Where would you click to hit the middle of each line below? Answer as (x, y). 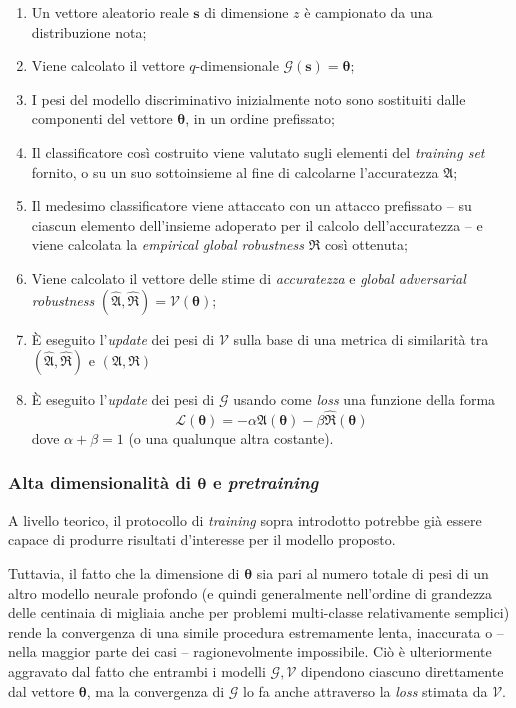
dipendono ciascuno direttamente (402, 670)
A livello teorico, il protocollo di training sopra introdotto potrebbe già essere (245, 519)
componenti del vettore (102, 118)
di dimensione (246, 12)
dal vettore (41, 690)
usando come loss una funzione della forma (364, 399)
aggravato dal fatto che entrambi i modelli (137, 670)
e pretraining (265, 482)
